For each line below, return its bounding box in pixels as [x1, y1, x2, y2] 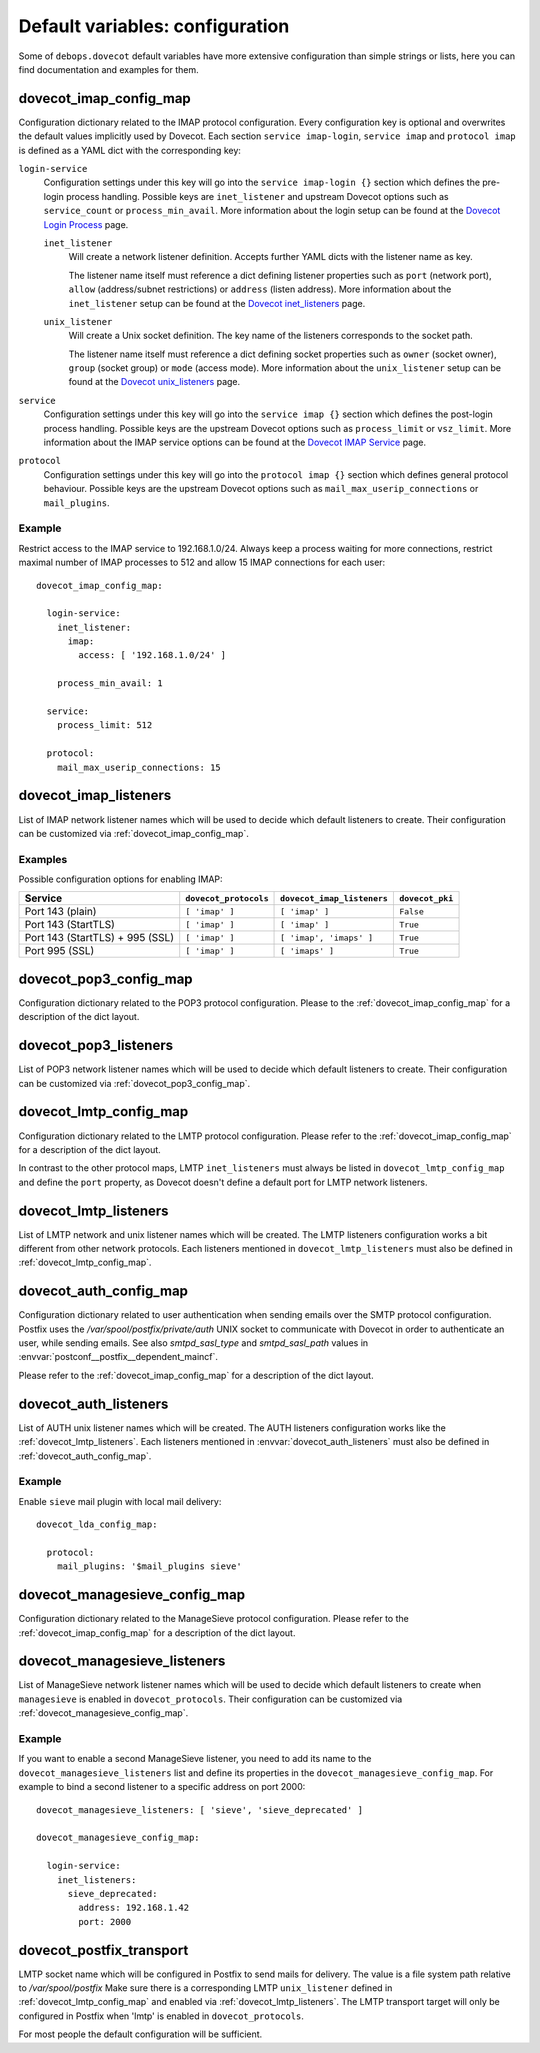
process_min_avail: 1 [56, 678, 164, 689]
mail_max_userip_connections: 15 [56, 761, 222, 773]
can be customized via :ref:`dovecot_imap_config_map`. [18, 827, 249, 839]
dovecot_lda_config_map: [36, 1519, 158, 1530]
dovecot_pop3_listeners [18, 1037, 174, 1054]
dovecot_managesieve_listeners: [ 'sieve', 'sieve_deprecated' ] [36, 1804, 364, 1815]
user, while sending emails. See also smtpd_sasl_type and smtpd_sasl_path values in [18, 1337, 369, 1349]
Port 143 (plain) [24, 905, 97, 919]
